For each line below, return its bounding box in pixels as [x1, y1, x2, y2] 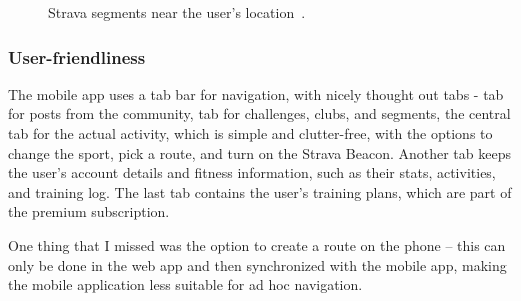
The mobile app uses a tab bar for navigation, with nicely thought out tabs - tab [8, 83, 504, 104]
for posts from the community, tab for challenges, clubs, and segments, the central [8, 103, 511, 124]
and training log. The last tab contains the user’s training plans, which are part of [8, 181, 512, 202]
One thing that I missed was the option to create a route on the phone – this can [8, 234, 506, 255]
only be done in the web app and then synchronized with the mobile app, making [8, 254, 507, 275]
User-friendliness [8, 44, 146, 69]
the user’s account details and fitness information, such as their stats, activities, [8, 162, 496, 183]
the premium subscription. [8, 201, 170, 222]
